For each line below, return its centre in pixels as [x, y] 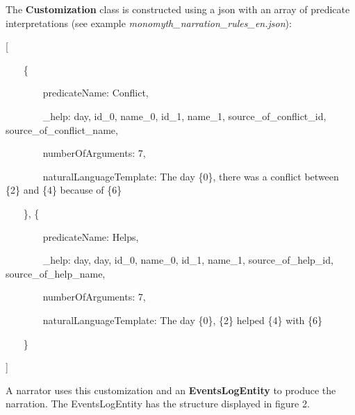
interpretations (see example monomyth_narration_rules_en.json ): [149, 23]
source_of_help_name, [56, 273]
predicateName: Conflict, [96, 93]
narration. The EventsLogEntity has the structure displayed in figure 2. [158, 404]
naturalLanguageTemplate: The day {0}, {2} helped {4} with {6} [183, 320]
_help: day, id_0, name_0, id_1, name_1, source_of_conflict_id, [184, 116]
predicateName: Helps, [91, 236]
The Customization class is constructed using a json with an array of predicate [178, 9]
